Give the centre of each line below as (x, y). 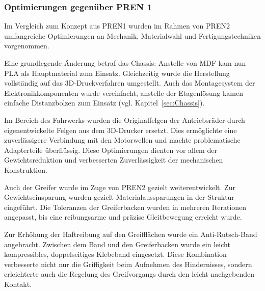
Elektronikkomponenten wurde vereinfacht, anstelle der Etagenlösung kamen (124, 92)
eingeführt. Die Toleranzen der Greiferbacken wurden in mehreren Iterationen (125, 207)
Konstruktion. (26, 169)
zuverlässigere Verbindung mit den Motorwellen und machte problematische (122, 140)
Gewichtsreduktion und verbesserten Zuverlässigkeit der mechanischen (114, 160)
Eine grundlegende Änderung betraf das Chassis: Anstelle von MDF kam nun (125, 63)
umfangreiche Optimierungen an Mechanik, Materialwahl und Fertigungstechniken (132, 35)
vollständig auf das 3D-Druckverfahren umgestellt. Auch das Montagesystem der (130, 83)
